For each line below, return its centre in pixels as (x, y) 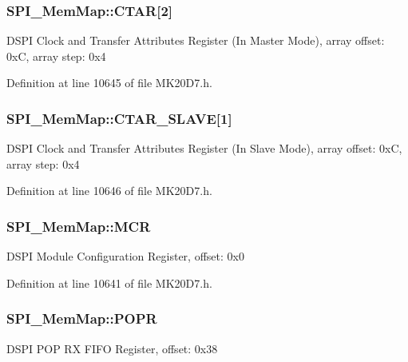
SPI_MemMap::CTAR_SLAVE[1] (119, 118)
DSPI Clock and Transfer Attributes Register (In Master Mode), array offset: (196, 40)
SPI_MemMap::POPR (82, 318)
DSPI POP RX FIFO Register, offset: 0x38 (112, 348)
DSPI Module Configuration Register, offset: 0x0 (125, 256)
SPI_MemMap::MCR (79, 226)
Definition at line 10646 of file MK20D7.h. (109, 191)
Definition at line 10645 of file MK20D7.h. (109, 83)
